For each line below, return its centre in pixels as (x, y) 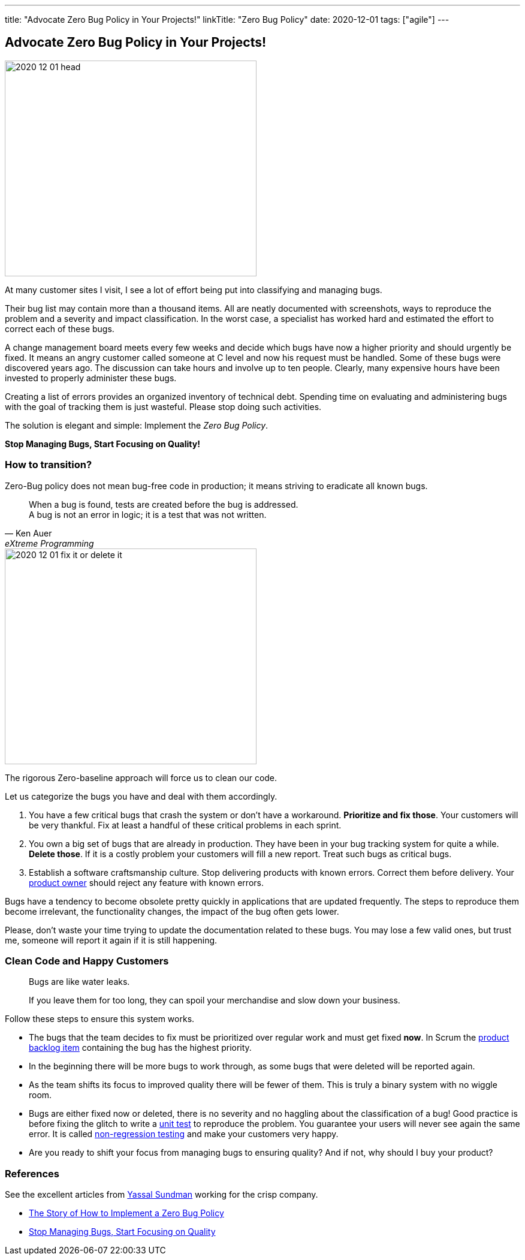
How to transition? (49, 465)
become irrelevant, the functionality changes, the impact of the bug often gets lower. (172, 911)
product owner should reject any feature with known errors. (146, 882)
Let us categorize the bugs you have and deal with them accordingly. (141, 796)
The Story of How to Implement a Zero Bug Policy (126, 1213)
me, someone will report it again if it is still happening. (111, 940)
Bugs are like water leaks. (79, 982)
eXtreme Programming (49, 543)
